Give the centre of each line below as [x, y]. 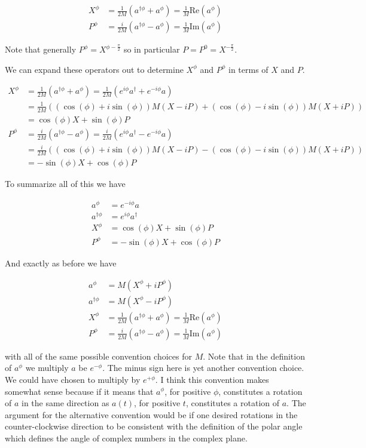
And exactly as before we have [61, 263]
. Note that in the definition [254, 356]
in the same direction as [65, 403]
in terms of [248, 69]
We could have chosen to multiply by [73, 379]
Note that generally [41, 49]
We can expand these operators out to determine [94, 69]
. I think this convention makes [212, 379]
